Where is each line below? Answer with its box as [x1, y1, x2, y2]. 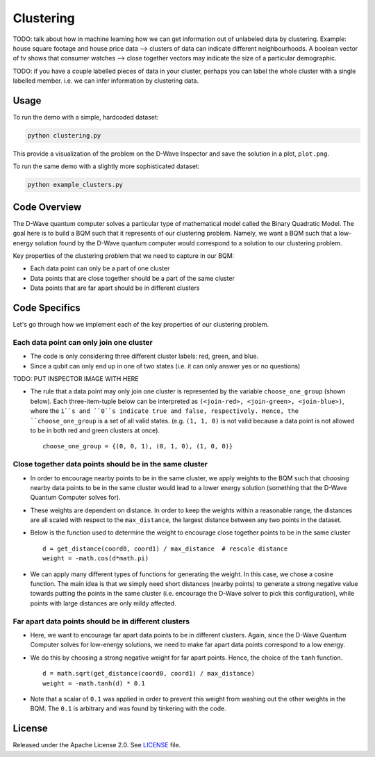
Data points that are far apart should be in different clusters [30, 284, 200, 292]
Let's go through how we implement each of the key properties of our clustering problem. [12, 320, 269, 329]
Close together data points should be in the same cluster [12, 459, 208, 469]
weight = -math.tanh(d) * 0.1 [42, 679, 146, 687]
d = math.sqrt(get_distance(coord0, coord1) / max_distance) [42, 669, 255, 678]
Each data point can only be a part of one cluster [30, 264, 170, 272]
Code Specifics [12, 302, 81, 314]
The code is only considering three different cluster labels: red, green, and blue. [30, 352, 259, 361]
